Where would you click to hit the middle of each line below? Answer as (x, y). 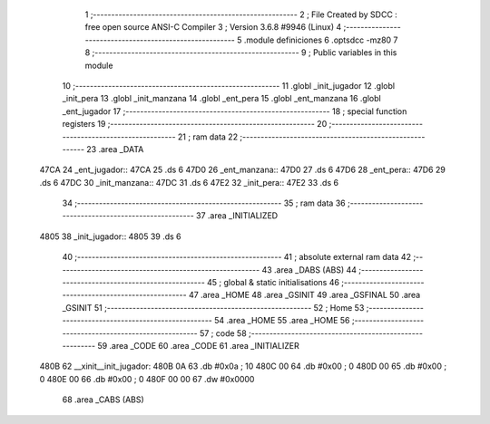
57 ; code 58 (223, 333)
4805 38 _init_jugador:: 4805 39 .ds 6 (110, 236)
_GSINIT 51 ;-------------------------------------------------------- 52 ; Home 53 (213, 307)
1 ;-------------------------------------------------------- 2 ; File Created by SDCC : (241, 14)
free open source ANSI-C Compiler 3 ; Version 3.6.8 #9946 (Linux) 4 (213, 27)
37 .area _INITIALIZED (237, 216)
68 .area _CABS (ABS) (103, 400)
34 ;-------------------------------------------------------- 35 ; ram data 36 (204, 203)
